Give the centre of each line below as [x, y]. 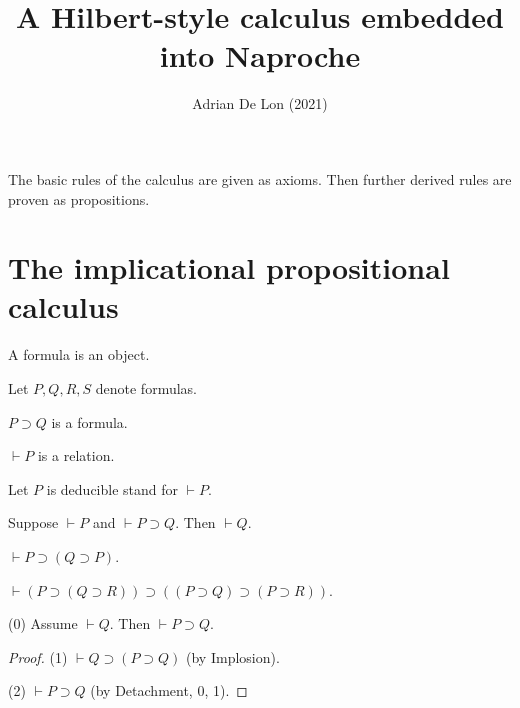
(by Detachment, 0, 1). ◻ [169, 690]
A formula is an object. [79, 354]
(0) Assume [43, 623]
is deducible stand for [112, 488]
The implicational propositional [229, 267]
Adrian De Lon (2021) [260, 103]
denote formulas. [146, 388]
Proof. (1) [38, 656]
